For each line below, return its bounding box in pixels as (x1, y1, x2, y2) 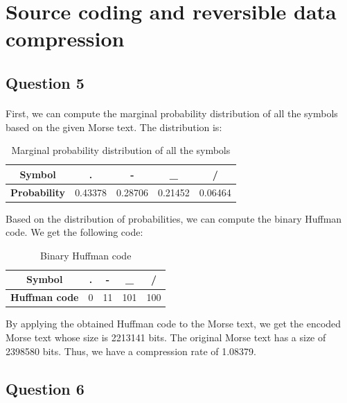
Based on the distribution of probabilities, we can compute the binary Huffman (6, 211, 342, 225)
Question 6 (6, 377, 84, 399)
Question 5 (6, 71, 84, 93)
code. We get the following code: (6, 225, 143, 239)
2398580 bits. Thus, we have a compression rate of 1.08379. (6, 343, 257, 358)
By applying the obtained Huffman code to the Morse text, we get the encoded (6, 316, 341, 331)
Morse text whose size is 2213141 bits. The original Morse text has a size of (6, 329, 326, 344)
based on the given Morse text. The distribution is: (6, 119, 222, 134)
